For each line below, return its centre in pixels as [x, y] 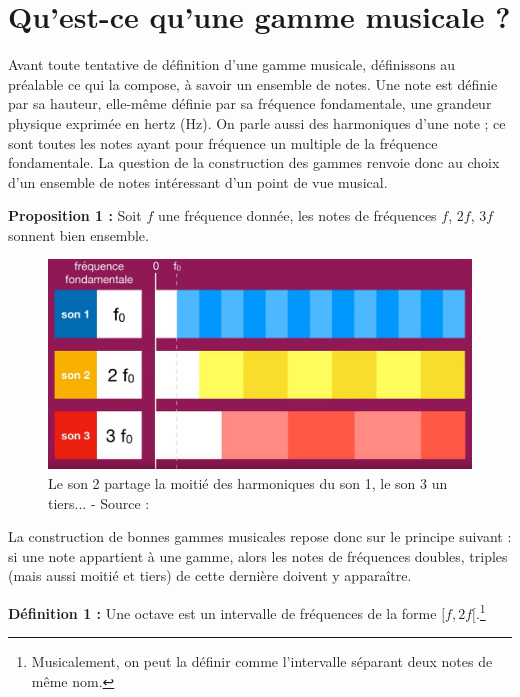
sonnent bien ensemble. [78, 234]
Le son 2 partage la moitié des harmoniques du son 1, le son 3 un [248, 482]
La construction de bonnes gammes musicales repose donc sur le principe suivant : [260, 536]
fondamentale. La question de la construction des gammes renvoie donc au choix [254, 162]
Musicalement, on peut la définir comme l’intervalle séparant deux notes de [262, 661]
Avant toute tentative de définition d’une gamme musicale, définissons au [232, 64]
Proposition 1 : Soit [75, 215]
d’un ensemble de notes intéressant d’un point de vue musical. [198, 181]
